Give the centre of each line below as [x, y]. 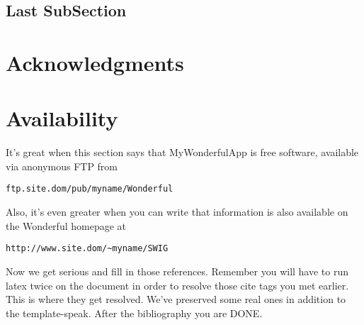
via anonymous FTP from [62, 166]
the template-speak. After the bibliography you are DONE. [134, 313]
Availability [62, 118]
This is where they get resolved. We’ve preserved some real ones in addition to [176, 299]
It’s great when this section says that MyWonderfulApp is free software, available [182, 152]
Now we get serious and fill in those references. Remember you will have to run [177, 271]
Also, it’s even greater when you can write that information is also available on [177, 212]
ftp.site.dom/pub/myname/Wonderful [90, 189]
